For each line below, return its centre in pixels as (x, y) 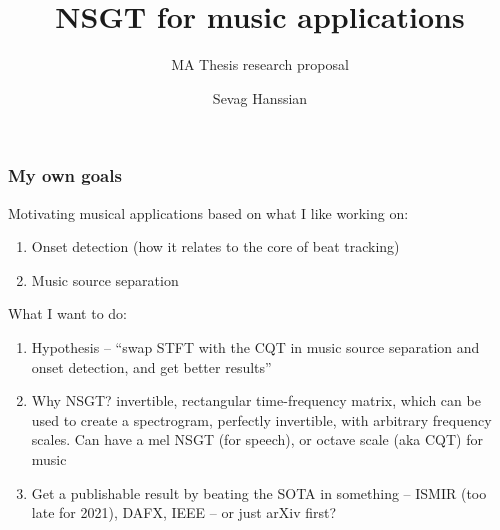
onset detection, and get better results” (151, 366)
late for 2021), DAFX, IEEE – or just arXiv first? (184, 512)
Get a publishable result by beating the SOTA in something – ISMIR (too (259, 492)
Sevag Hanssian (260, 97)
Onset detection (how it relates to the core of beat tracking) (215, 246)
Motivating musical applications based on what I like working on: (208, 212)
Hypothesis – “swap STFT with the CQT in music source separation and (255, 346)
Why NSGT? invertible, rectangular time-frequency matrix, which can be (256, 400)
